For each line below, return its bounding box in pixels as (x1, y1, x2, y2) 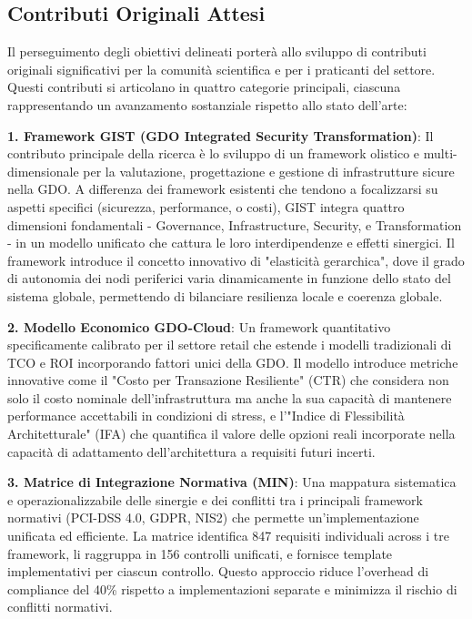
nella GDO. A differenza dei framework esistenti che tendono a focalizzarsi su (7, 179, 438, 198)
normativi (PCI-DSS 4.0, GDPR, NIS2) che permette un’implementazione (7, 508, 419, 527)
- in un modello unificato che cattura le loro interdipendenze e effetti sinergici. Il (7, 233, 455, 252)
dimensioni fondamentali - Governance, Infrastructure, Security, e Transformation (7, 215, 462, 234)
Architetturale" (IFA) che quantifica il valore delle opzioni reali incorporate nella (7, 424, 456, 443)
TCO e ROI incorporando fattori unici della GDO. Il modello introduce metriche (7, 352, 458, 371)
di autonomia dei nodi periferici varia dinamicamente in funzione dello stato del (7, 269, 451, 288)
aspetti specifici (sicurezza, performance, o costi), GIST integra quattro (7, 197, 405, 216)
